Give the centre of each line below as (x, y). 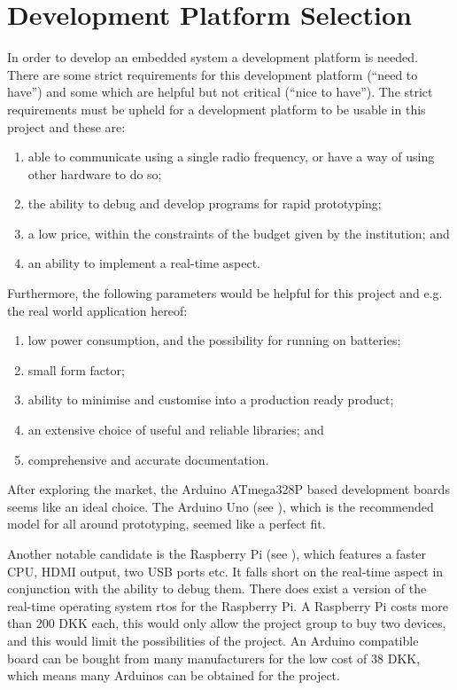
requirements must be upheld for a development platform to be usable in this (217, 109)
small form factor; (76, 369)
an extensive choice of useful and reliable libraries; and (176, 430)
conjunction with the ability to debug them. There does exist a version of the (217, 588)
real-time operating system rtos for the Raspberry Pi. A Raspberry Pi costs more (228, 605)
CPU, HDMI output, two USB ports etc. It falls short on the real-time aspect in (225, 571)
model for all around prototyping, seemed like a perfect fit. (167, 524)
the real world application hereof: (97, 310)
